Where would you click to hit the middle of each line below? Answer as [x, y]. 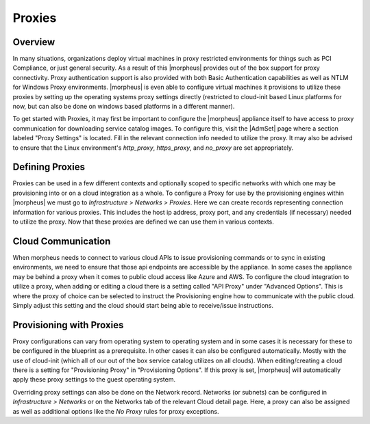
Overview [34, 42]
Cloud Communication [62, 241]
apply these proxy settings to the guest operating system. [94, 380]
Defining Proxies [49, 167]
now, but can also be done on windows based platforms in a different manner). [124, 107]
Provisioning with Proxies [68, 325]
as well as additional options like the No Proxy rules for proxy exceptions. [116, 411]
